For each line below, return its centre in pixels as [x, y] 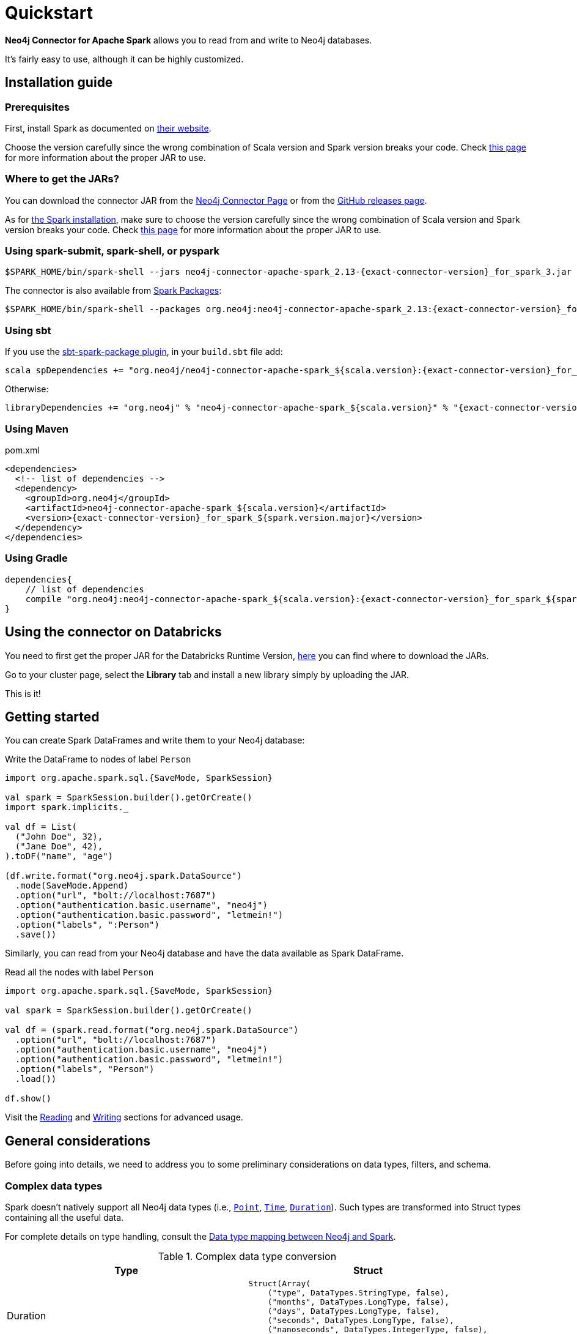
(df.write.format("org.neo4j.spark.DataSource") [123, 876]
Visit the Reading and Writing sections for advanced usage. [124, 1117]
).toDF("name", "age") [59, 856]
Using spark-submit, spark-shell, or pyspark [112, 251]
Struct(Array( [280, 1284]
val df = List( [41, 827]
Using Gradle [36, 558]
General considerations [78, 1141]
